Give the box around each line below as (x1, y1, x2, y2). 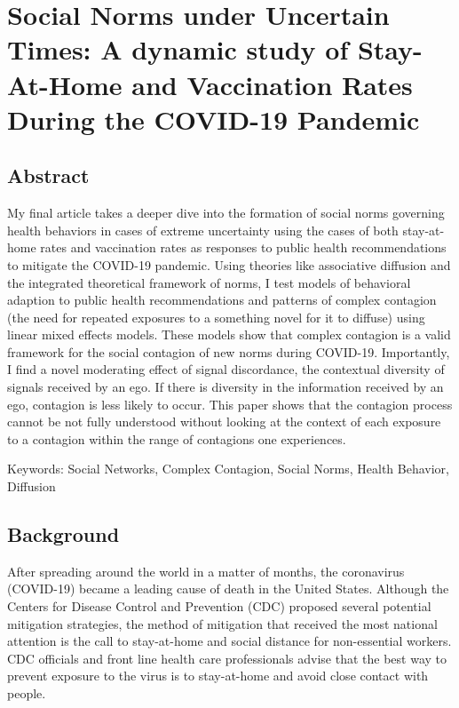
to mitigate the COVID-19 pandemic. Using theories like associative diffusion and (7, 255, 451, 274)
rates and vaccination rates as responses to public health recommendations (40, 238, 447, 257)
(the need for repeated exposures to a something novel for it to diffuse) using (7, 307, 425, 326)
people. (7, 684, 46, 702)
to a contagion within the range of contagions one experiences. (7, 429, 346, 448)
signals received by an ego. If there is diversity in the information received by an (7, 378, 444, 396)
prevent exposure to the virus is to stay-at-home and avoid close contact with (7, 666, 429, 685)
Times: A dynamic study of (7, 31, 349, 68)
